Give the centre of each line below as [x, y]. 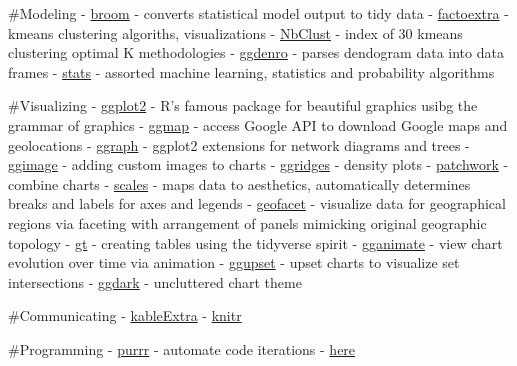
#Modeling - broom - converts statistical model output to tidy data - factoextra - [258, 13]
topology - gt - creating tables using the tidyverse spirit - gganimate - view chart [255, 242]
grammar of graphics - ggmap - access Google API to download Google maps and [258, 124]
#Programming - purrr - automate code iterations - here [182, 348]
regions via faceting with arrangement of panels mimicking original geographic [247, 222]
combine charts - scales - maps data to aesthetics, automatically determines [239, 183]
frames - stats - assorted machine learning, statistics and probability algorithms [251, 71]
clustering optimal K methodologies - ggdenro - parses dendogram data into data [256, 52]
